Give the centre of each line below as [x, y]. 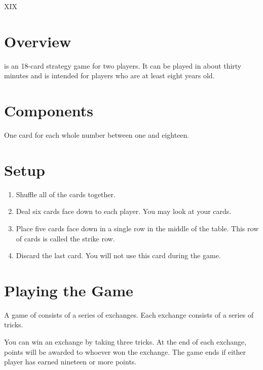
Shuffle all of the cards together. [66, 194]
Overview [38, 41]
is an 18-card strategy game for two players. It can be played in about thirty [123, 65]
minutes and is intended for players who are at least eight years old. [109, 75]
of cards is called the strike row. [65, 238]
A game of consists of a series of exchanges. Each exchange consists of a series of [129, 314]
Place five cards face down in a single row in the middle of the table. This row [137, 228]
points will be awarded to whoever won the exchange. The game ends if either [125, 351]
